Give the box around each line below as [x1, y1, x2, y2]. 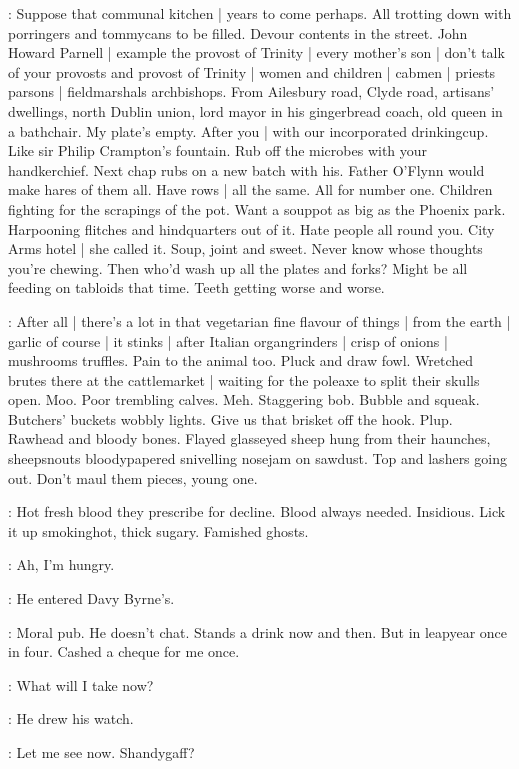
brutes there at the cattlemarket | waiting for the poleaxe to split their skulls [8, 369, 480, 390]
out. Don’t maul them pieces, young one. [8, 467, 258, 488]
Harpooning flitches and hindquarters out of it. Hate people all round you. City [8, 218, 495, 239]
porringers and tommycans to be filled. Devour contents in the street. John [8, 22, 468, 43]
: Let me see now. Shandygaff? [8, 742, 195, 762]
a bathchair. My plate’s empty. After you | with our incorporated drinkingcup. [8, 120, 489, 141]
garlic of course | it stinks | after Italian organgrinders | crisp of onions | [8, 330, 448, 351]
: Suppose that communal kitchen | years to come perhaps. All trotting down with [8, 3, 512, 23]
